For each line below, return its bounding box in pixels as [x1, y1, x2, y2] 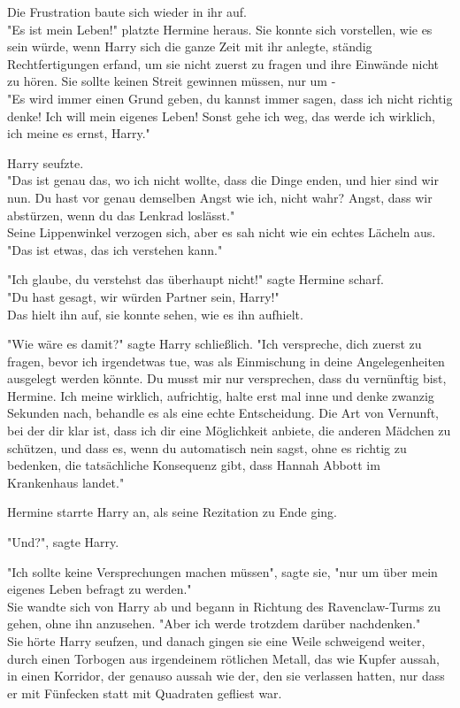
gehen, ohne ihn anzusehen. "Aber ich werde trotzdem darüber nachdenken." [7, 614, 421, 633]
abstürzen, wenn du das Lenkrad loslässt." [7, 205, 235, 224]
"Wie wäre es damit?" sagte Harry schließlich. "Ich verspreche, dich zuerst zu [7, 335, 422, 353]
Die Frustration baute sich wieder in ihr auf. [7, 3, 248, 20]
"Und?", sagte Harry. [7, 533, 119, 551]
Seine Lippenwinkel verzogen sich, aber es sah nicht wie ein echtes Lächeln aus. [7, 223, 436, 242]
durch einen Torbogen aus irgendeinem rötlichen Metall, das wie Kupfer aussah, [7, 649, 440, 667]
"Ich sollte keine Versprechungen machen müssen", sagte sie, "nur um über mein [7, 562, 438, 581]
